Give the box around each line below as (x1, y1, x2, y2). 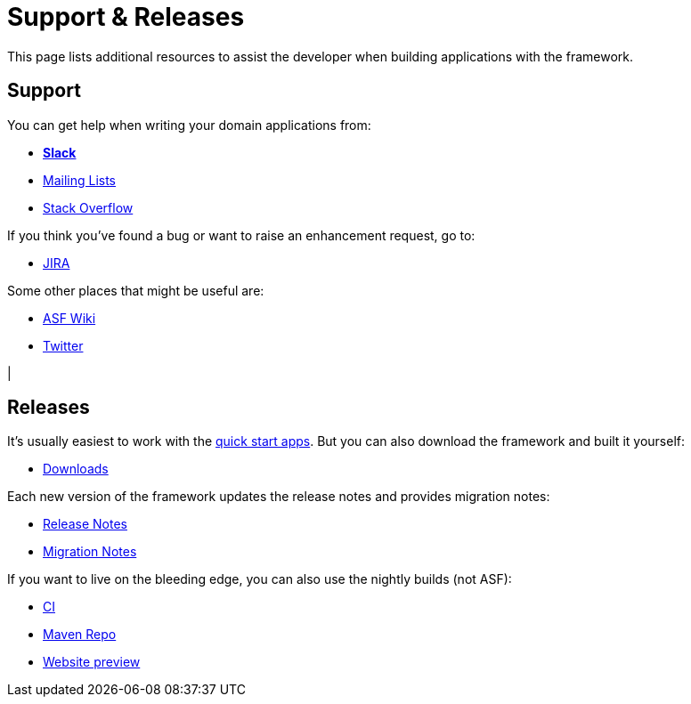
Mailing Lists (43, 172, 117, 188)
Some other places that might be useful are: (7, 282, 264, 298)
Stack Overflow (43, 199, 134, 215)
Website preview (43, 654, 141, 670)
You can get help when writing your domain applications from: (7, 117, 371, 133)
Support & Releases (7, 2, 245, 32)
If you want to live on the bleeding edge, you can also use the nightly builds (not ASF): (7, 571, 512, 587)
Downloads (43, 461, 109, 477)
